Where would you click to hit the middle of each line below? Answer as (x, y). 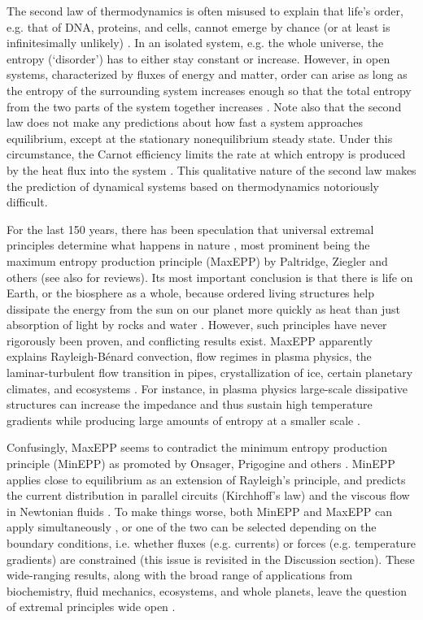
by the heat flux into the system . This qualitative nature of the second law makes (211, 169)
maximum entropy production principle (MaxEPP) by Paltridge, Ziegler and (197, 260)
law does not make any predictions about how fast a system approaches (185, 122)
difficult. (27, 202)
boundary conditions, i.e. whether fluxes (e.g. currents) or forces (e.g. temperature (211, 543)
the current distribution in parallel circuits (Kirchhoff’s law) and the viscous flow (208, 495)
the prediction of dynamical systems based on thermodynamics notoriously (193, 186)
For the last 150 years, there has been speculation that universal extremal (190, 229)
